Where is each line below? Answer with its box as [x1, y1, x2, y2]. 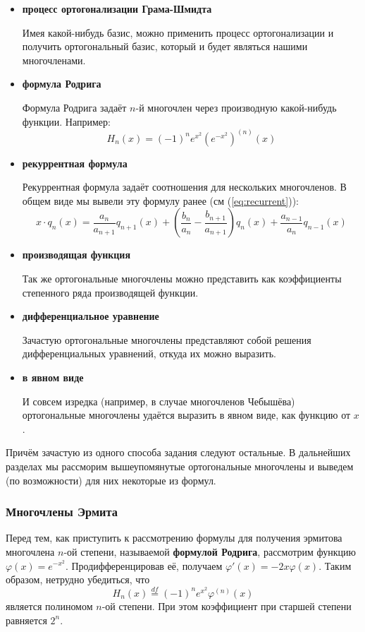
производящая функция [22, 247, 130, 262]
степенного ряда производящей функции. [22, 285, 199, 299]
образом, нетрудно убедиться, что [6, 572, 150, 587]
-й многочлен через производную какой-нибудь [135, 100, 337, 114]
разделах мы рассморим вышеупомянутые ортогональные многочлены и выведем [6, 458, 354, 473]
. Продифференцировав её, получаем [65, 558, 223, 573]
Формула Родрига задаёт [22, 100, 127, 114]
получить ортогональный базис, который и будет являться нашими [22, 39, 308, 54]
